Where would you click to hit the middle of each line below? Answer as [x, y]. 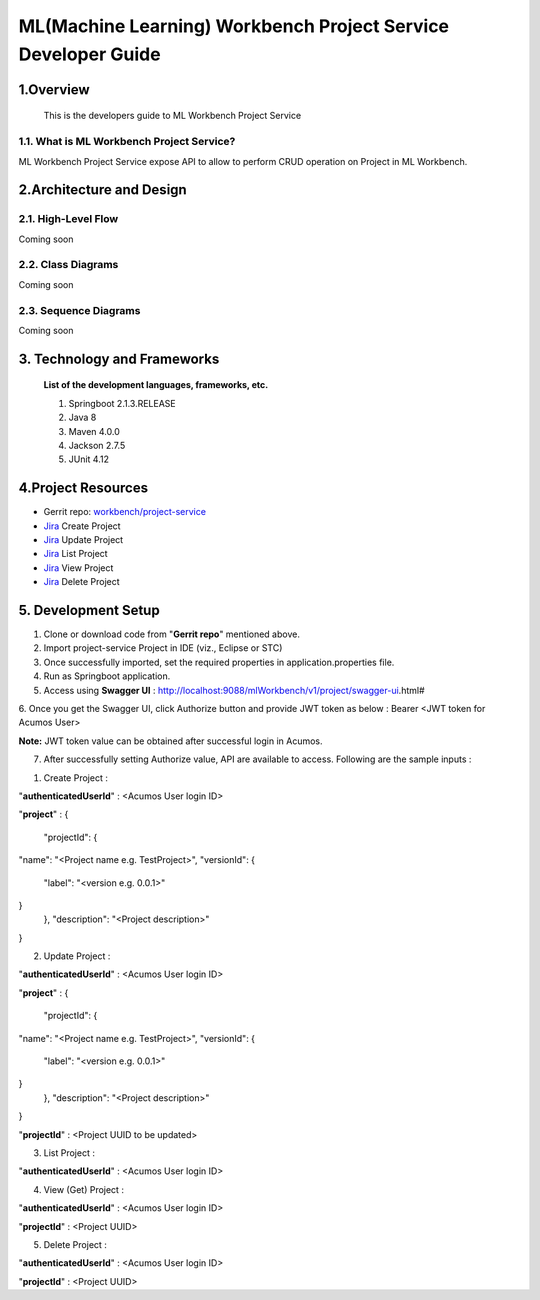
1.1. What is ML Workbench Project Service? [127, 142]
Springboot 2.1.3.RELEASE [122, 403]
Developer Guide [89, 54]
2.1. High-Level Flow [68, 219]
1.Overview [54, 89]
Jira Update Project [83, 539]
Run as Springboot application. [107, 676]
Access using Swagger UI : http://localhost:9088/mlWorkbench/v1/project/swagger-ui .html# [234, 690]
